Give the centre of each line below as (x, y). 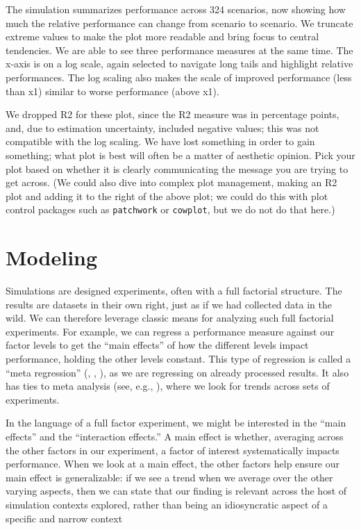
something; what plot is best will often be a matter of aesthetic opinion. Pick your (180, 155)
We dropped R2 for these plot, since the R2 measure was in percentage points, (173, 114)
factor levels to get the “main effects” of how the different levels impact (157, 345)
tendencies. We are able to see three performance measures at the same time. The (179, 50)
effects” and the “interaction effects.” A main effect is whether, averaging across (175, 437)
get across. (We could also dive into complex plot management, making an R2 (171, 182)
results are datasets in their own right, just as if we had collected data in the (169, 304)
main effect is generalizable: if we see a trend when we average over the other (169, 477)
